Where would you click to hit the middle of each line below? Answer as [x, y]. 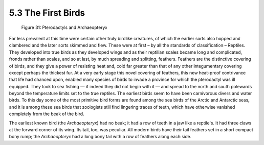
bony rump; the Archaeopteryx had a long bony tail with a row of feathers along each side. [100, 137]
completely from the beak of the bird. [46, 114]
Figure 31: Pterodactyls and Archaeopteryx [64, 27]
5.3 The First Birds [47, 13]
